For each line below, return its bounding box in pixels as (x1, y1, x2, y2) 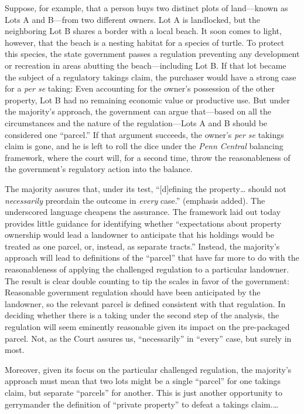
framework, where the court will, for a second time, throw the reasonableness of (5, 151, 291, 163)
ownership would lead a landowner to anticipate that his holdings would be (5, 228, 275, 241)
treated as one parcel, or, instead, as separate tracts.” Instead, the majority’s (5, 240, 280, 252)
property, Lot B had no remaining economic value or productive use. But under (5, 93, 291, 106)
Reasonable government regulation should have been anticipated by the (5, 286, 261, 298)
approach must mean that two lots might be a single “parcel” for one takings (5, 375, 281, 387)
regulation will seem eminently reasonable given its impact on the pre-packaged (5, 321, 290, 333)
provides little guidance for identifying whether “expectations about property (5, 217, 282, 229)
